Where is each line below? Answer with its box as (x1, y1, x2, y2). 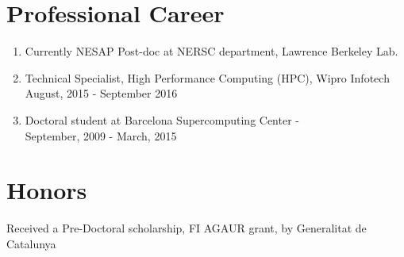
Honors (6, 174, 87, 206)
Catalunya (6, 235, 56, 251)
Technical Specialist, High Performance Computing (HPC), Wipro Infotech (25, 69, 390, 86)
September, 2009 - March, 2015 (25, 127, 177, 144)
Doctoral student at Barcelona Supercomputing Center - (25, 111, 299, 128)
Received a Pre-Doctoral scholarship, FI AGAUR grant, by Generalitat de (6, 220, 367, 236)
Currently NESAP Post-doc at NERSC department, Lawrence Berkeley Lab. (25, 43, 398, 59)
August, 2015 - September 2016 (25, 85, 178, 102)
